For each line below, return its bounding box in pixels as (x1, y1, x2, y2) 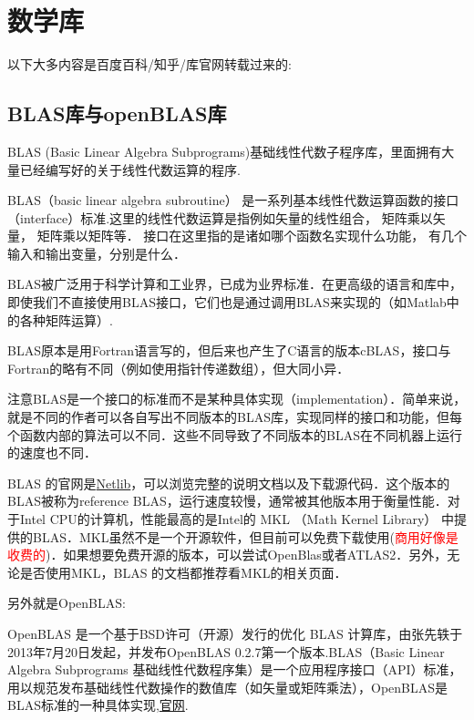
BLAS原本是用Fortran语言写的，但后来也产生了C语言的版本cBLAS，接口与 (7, 341, 451, 360)
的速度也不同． (7, 443, 97, 462)
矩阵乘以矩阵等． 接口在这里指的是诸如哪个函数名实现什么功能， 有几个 (36, 226, 467, 245)
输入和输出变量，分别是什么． (7, 243, 186, 262)
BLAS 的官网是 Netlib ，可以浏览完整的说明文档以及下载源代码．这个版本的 (7, 473, 450, 492)
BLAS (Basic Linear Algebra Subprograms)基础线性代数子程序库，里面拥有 (7, 141, 442, 160)
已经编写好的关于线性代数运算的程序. (19, 159, 241, 179)
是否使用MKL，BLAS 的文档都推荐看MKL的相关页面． (19, 562, 347, 581)
